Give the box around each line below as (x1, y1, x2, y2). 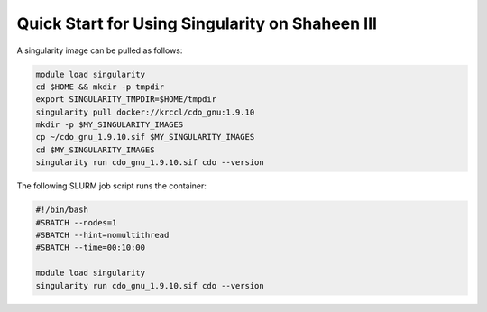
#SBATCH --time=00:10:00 (35, 243, 146, 252)
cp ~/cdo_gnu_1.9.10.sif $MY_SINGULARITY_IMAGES (35, 132, 255, 142)
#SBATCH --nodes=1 (35, 217, 117, 227)
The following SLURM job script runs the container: (16, 180, 207, 191)
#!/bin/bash (35, 205, 89, 216)
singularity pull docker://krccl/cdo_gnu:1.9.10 (35, 106, 255, 117)
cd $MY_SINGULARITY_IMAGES (35, 144, 155, 155)
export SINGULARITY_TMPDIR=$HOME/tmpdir (35, 95, 216, 105)
